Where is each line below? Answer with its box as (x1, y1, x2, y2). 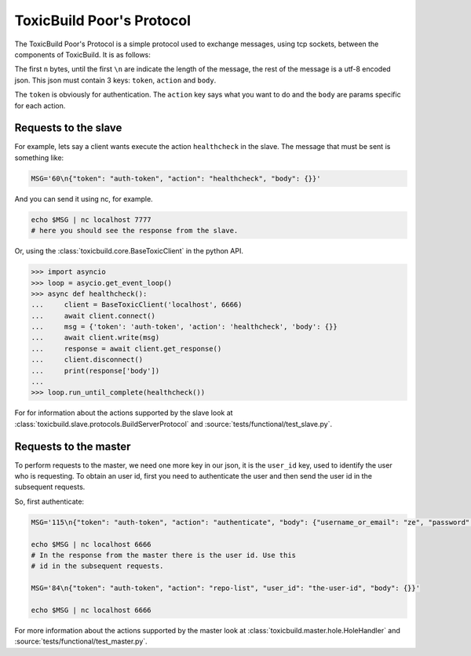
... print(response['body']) (31, 366, 160, 375)
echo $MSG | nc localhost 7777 (31, 215, 152, 224)
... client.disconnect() (31, 355, 144, 364)
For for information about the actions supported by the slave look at (14, 408, 233, 417)
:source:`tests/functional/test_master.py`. (14, 636, 148, 647)
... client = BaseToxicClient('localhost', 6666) (31, 301, 243, 309)
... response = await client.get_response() (31, 344, 222, 353)
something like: (14, 153, 64, 162)
